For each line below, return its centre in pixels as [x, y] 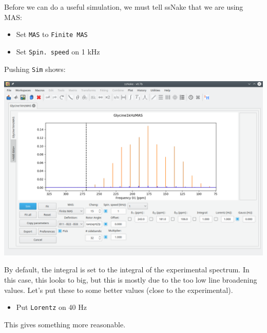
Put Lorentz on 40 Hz [51, 307]
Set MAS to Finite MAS [52, 34]
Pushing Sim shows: [35, 69]
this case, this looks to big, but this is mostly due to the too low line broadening [131, 279]
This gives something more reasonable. [65, 324]
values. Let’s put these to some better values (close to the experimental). [119, 290]
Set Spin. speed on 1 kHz [58, 51]
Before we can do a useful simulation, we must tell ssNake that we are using [124, 7]
